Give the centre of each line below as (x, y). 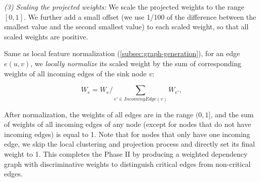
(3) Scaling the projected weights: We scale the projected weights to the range (124, 7)
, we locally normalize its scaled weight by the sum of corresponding (136, 63)
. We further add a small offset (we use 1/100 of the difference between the (140, 16)
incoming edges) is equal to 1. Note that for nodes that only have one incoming (127, 134)
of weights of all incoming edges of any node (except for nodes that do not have (128, 124)
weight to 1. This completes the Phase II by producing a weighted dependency (126, 153)
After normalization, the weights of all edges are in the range (99, 114)
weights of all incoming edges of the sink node (75, 73)
